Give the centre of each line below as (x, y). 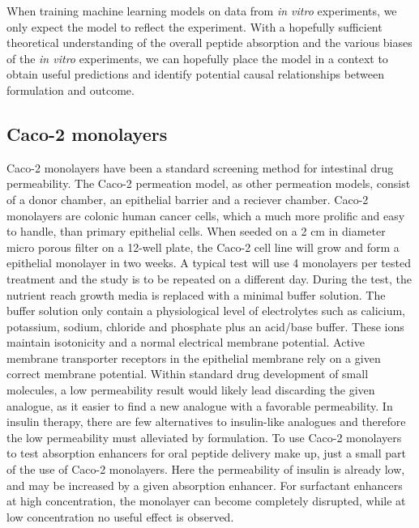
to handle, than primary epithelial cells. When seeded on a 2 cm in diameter (196, 231)
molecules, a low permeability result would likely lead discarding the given (191, 390)
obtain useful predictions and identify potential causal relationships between (196, 74)
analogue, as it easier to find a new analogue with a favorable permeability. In (200, 405)
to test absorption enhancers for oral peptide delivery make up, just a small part (206, 453)
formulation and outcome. (71, 89)
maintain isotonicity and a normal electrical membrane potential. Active (186, 342)
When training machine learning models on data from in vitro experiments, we (202, 11)
